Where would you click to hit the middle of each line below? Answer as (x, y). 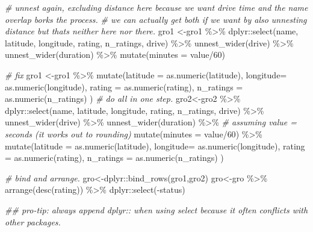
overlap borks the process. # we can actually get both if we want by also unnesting (156, 19)
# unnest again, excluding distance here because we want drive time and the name (156, 7)
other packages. (33, 221)
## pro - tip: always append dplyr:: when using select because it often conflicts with (156, 209)
